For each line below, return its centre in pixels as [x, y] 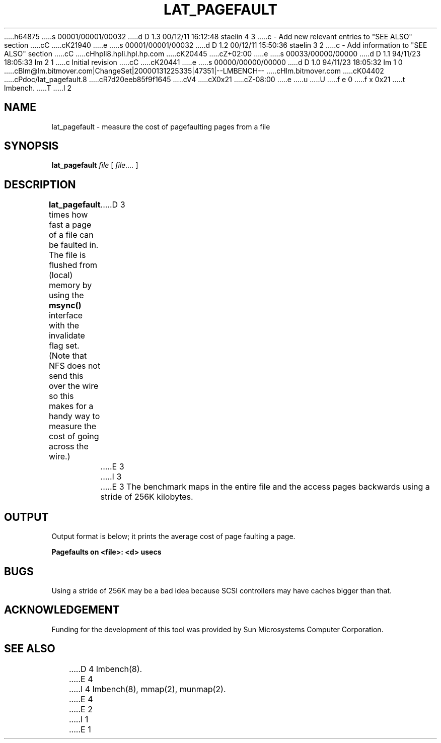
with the [64, 326]
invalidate [67, 336]
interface [66, 316]
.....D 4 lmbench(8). [105, 669]
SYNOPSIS [31, 146]
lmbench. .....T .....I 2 [38, 88]
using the [66, 295]
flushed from [73, 265]
